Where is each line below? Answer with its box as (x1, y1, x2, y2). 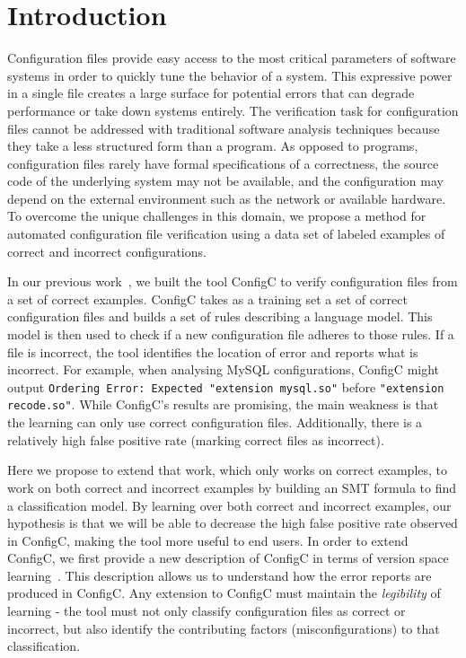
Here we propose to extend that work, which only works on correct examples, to (7, 461, 448, 479)
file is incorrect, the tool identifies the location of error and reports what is (7, 342, 418, 361)
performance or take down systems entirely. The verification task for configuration (7, 101, 459, 119)
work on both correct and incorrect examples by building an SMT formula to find (7, 478, 457, 496)
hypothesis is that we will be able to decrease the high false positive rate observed (7, 513, 458, 532)
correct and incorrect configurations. (7, 241, 207, 260)
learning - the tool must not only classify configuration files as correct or (7, 601, 406, 620)
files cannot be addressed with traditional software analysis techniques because (7, 118, 440, 137)
